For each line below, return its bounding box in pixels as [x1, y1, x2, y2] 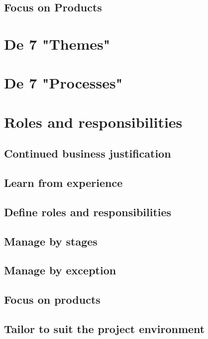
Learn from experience [4, 175, 123, 190]
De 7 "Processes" [4, 73, 123, 93]
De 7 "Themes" [4, 33, 110, 54]
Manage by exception [4, 262, 116, 278]
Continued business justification [4, 146, 171, 161]
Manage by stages [4, 233, 98, 249]
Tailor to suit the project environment [4, 321, 205, 336]
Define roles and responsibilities [4, 204, 172, 219]
